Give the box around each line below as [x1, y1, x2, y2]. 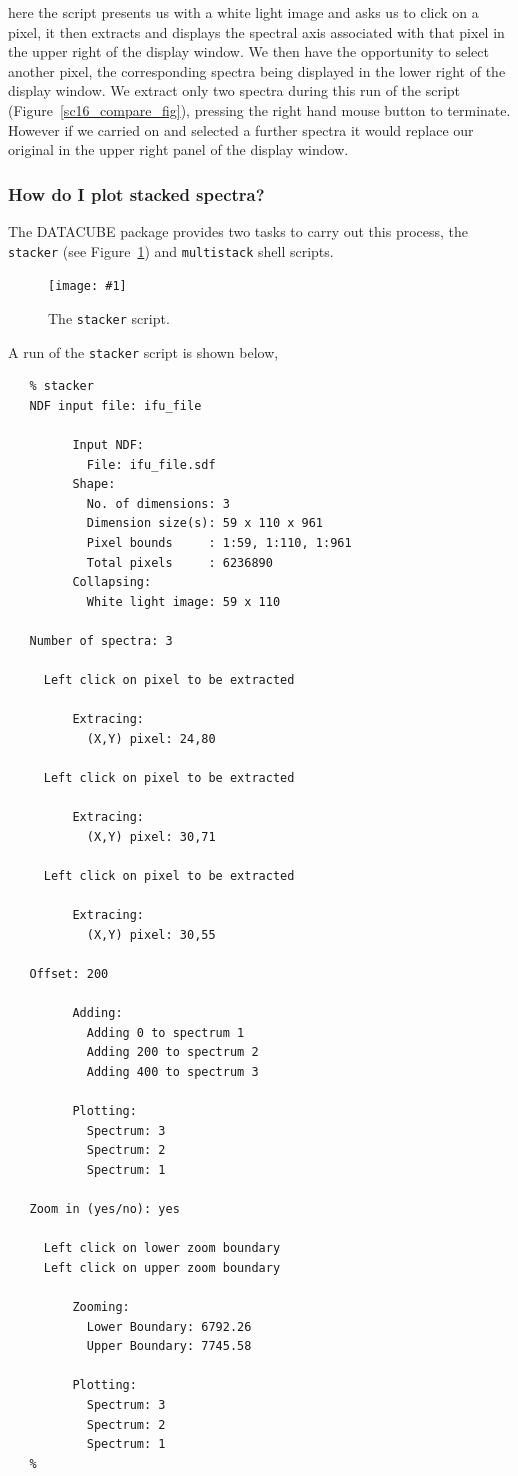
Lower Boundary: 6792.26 [86, 1319, 252, 1334]
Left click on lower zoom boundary [43, 1241, 281, 1256]
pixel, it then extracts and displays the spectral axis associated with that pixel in [8, 21, 505, 42]
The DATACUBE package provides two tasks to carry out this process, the [8, 220, 469, 241]
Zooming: [72, 1300, 130, 1315]
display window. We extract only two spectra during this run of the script [8, 80, 461, 101]
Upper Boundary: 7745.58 [86, 1339, 252, 1354]
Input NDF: [72, 437, 145, 452]
